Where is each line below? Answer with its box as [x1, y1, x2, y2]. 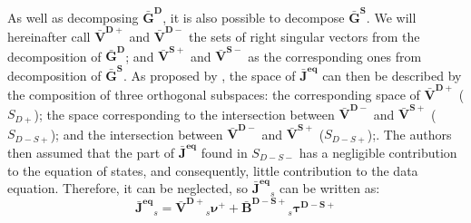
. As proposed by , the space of [123, 65, 296, 84]
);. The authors [367, 124, 452, 143]
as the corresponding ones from [248, 46, 422, 65]
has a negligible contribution [299, 142, 457, 161]
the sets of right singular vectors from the [189, 27, 420, 46]
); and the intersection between [50, 124, 223, 143]
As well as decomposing [7, 7, 139, 26]
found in [201, 142, 248, 161]
